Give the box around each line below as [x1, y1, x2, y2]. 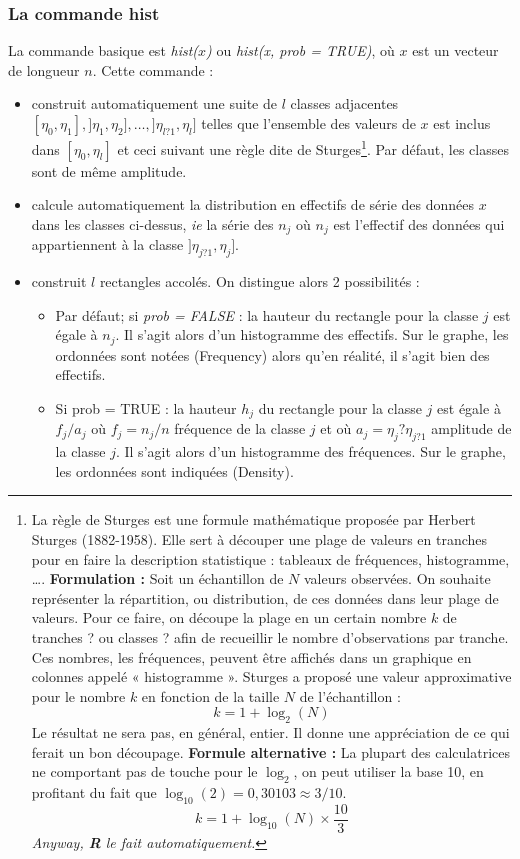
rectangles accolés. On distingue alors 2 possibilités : [99, 271, 420, 292]
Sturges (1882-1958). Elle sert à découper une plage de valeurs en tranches [31, 528, 488, 549]
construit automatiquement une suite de [31, 93, 277, 114]
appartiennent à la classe [31, 234, 184, 255]
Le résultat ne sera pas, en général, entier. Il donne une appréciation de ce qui [31, 722, 510, 743]
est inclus [433, 113, 491, 133]
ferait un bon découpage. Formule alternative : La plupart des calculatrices [31, 741, 510, 762]
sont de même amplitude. [31, 160, 187, 181]
